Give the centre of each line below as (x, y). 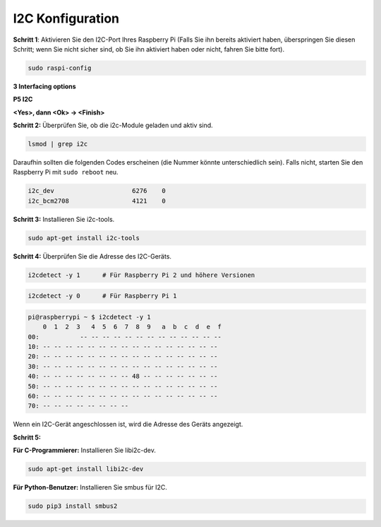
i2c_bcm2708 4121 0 (97, 201)
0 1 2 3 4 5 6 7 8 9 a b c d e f (132, 327)
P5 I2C (23, 100)
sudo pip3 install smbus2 (73, 506)
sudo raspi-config (60, 68)
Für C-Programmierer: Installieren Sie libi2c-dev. (85, 450)
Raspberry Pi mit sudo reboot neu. (66, 172)
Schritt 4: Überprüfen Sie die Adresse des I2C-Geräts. (92, 256)
